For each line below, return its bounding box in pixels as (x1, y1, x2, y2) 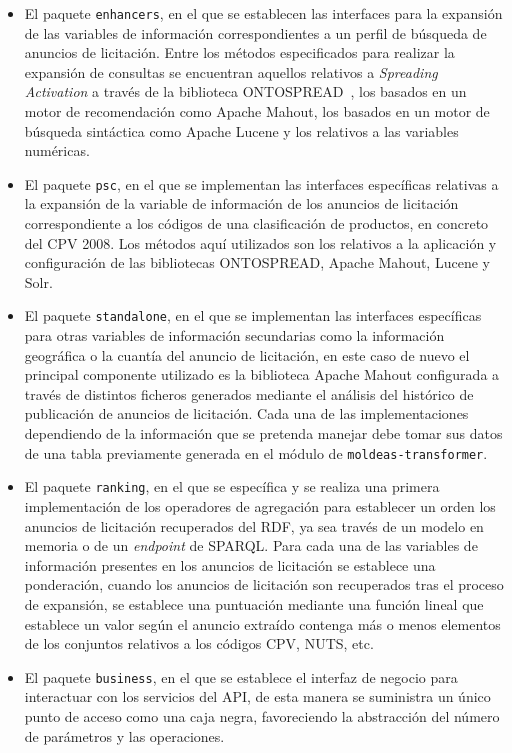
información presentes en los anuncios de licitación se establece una (24, 554, 436, 575)
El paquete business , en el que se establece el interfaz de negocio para (24, 666, 458, 687)
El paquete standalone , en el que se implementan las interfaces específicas (24, 305, 482, 326)
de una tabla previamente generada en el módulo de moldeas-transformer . (24, 442, 488, 463)
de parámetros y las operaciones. (24, 725, 225, 746)
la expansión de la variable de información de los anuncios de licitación (24, 193, 459, 214)
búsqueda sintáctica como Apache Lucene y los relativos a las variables (24, 120, 459, 141)
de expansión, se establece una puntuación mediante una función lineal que (24, 593, 484, 614)
